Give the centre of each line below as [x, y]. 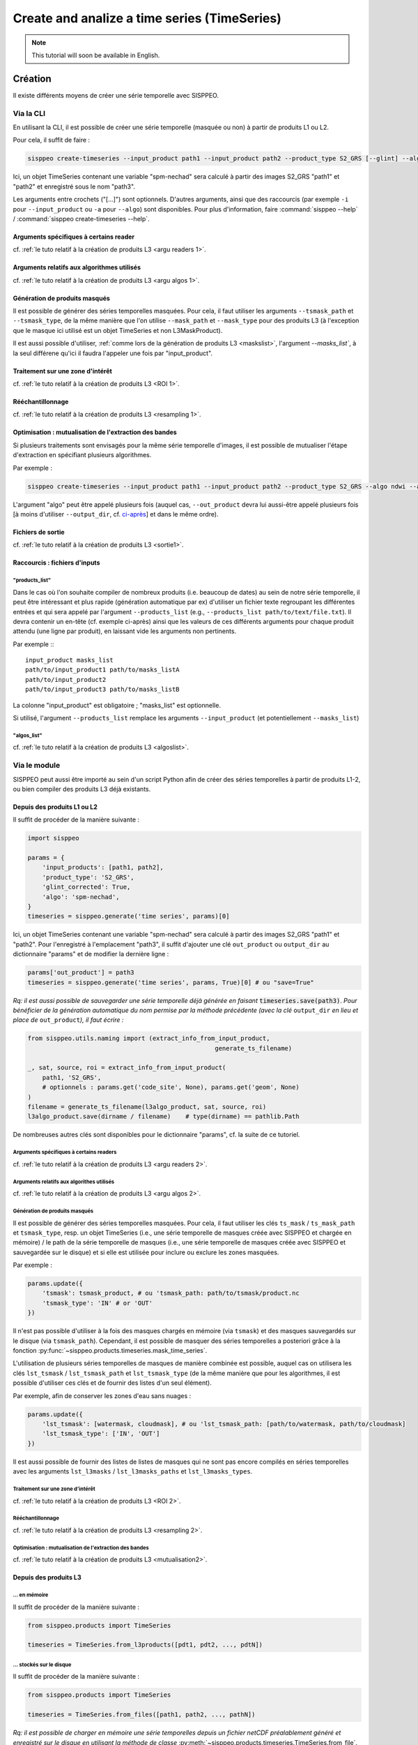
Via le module [37, 766]
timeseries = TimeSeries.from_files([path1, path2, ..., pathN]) [141, 1715]
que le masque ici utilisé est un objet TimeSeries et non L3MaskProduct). [118, 330]
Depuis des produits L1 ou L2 [55, 807]
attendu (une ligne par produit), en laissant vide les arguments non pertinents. [125, 631]
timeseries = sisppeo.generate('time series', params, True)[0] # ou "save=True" [171, 982]
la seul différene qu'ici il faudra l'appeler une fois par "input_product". [113, 353]
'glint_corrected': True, [86, 887]
